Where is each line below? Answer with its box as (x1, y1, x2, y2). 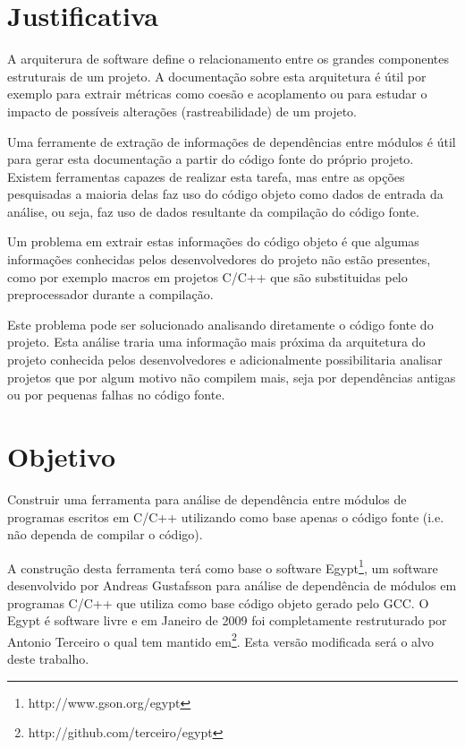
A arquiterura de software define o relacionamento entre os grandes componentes (7, 49, 450, 68)
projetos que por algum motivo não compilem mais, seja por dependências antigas (7, 367, 456, 386)
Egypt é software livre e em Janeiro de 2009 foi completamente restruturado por (7, 611, 447, 630)
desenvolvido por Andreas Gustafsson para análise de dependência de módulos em (7, 575, 457, 594)
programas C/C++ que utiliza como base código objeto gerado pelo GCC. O (7, 593, 429, 612)
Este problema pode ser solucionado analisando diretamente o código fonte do (7, 314, 434, 333)
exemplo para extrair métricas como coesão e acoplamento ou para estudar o (7, 84, 427, 103)
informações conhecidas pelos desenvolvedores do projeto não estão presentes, (7, 250, 431, 269)
